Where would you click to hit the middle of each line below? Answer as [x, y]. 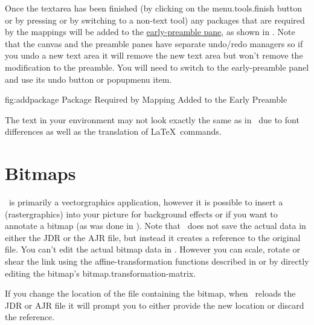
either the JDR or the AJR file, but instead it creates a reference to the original [153, 237]
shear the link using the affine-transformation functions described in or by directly [157, 261]
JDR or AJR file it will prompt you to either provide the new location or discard [155, 305]
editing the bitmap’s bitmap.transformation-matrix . [101, 273]
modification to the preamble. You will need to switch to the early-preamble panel [157, 67]
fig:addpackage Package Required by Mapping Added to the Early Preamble [146, 99]
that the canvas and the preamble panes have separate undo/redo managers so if [154, 43]
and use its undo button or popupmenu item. [88, 79]
